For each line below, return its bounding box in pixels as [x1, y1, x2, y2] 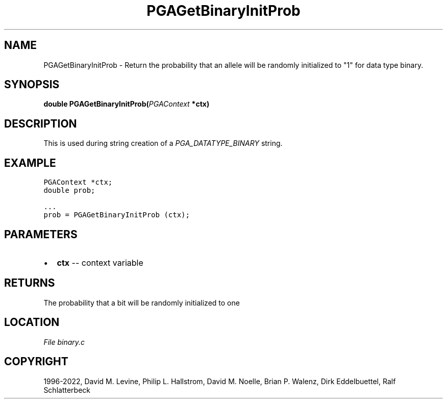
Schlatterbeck [43, 385, 90, 394]
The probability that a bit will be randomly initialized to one [43, 298, 240, 307]
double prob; [43, 186, 95, 195]
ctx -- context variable [57, 257, 143, 268]
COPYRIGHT [4, 355, 68, 368]
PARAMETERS [4, 228, 78, 241]
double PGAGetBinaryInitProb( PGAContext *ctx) [43, 99, 210, 109]
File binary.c [43, 337, 85, 346]
